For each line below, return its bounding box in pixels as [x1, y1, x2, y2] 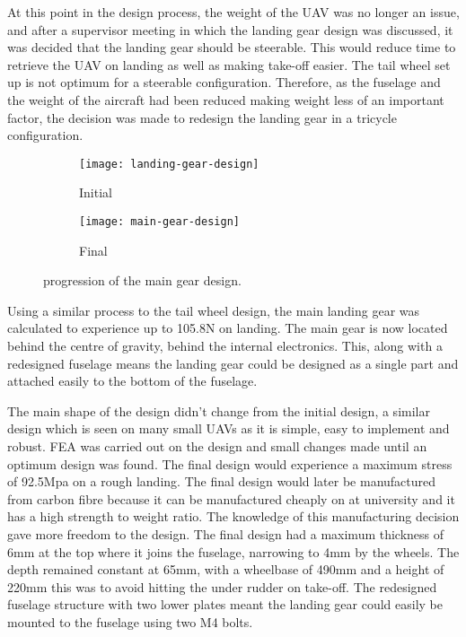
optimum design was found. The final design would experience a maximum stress [7, 454, 453, 473]
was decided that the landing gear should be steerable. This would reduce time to [7, 38, 456, 57]
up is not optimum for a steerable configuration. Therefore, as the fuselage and [7, 73, 441, 92]
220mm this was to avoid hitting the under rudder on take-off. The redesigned [7, 577, 437, 596]
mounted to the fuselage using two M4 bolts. [7, 612, 253, 631]
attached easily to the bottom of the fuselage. [7, 371, 258, 390]
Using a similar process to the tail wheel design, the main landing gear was [7, 301, 420, 319]
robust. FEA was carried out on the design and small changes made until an [7, 437, 427, 455]
